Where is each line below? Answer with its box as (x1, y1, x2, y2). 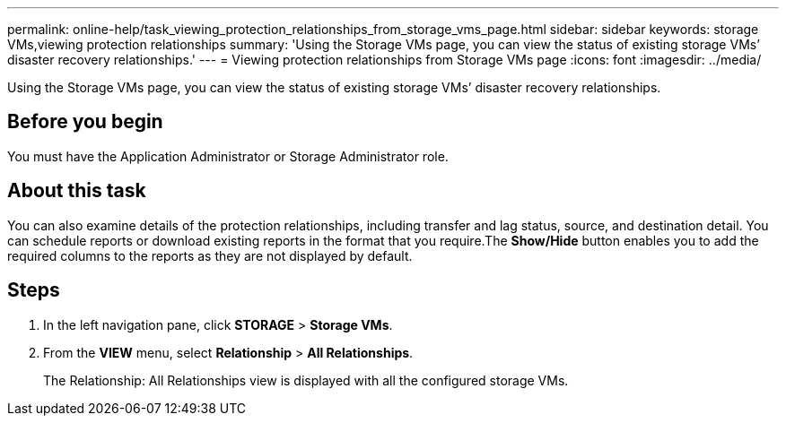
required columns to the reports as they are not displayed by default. (7, 247, 413, 263)
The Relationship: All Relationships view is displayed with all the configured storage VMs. (43, 372, 569, 388)
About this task (7, 179, 146, 203)
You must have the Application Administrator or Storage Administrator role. (7, 148, 449, 164)
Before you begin (7, 110, 163, 134)
